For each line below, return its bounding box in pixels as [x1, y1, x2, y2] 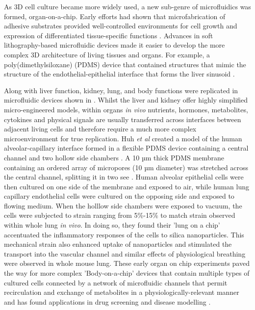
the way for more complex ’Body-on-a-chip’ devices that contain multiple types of [4, 268, 250, 278]
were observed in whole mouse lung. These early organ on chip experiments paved [4, 258, 250, 268]
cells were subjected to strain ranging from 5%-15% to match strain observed [4, 210, 235, 220]
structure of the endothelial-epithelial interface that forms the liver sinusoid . [4, 69, 235, 79]
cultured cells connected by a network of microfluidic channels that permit [4, 277, 228, 287]
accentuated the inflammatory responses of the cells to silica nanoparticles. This [4, 229, 244, 239]
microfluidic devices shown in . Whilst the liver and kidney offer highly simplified [4, 95, 248, 105]
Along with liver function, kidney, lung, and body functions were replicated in [4, 85, 238, 95]
